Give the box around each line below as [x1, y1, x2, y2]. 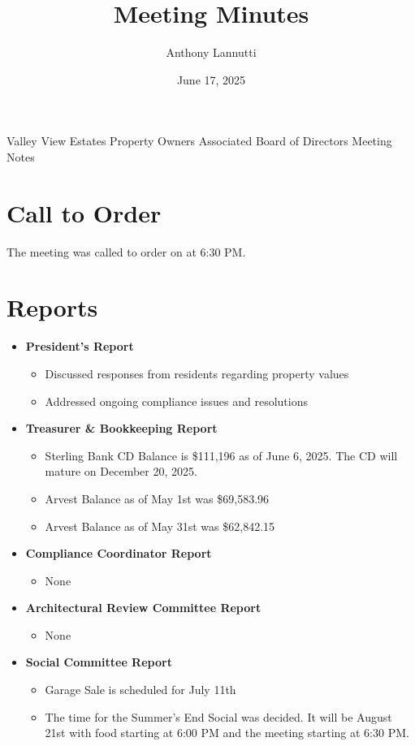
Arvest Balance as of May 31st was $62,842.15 [45, 517, 275, 534]
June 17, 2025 [176, 71, 246, 88]
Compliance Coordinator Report [25, 545, 212, 562]
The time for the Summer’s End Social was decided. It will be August [45, 708, 392, 725]
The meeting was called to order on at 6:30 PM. [6, 243, 246, 260]
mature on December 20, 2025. [45, 463, 197, 480]
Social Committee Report [25, 653, 172, 671]
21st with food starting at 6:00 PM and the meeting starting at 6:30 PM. [45, 724, 409, 741]
